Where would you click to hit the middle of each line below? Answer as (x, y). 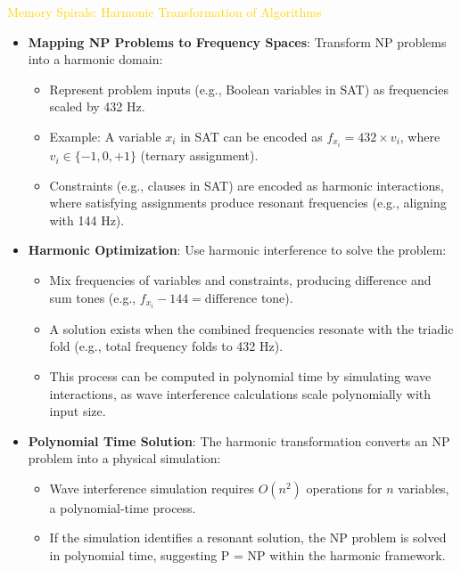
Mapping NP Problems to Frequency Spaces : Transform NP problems (237, 41)
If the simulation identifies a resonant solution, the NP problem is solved (248, 537)
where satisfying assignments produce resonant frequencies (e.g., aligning (248, 203)
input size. (78, 411)
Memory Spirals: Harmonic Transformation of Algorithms (165, 12)
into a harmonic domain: (95, 59)
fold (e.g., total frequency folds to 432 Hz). (166, 346)
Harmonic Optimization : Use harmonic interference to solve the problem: (237, 250)
